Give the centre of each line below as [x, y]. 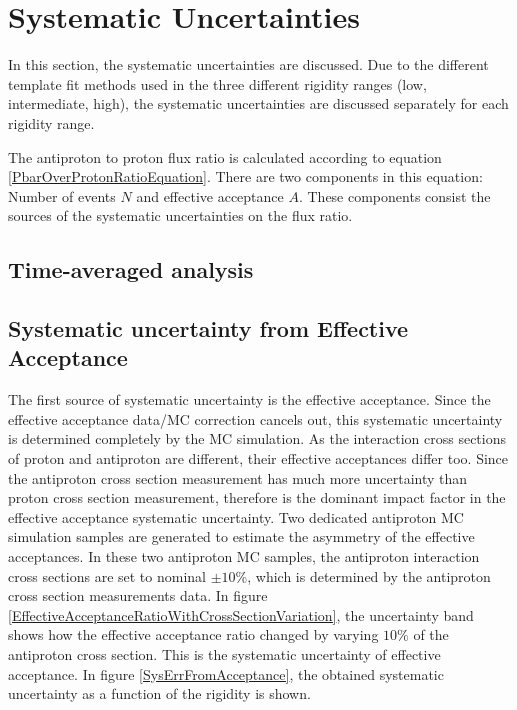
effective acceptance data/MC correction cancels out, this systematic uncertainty [255, 418]
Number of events [62, 195]
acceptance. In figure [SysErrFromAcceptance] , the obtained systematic [226, 673]
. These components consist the [394, 195]
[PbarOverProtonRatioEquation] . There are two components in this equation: [245, 176]
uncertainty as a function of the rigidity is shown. [159, 693]
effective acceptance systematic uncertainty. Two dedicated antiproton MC [236, 516]
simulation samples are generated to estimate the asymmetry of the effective [241, 536]
